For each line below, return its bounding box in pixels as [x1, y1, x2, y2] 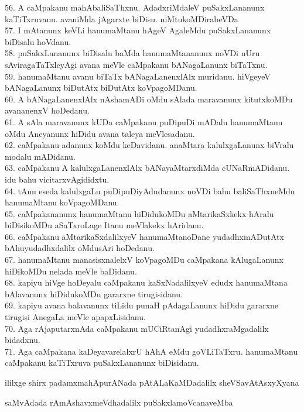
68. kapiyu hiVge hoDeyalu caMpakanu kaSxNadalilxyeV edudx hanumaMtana [5, 276, 288, 289]
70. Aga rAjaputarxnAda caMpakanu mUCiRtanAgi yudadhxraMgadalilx [5, 322, 269, 334]
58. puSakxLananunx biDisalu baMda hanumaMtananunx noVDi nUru [5, 47, 260, 59]
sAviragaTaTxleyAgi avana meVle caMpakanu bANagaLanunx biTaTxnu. [5, 58, 268, 70]
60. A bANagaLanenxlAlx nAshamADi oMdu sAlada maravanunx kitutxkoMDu [5, 92, 293, 105]
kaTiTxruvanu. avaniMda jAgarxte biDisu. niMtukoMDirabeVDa [5, 12, 238, 25]
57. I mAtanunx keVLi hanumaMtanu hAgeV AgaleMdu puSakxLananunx [5, 24, 271, 36]
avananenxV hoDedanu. [5, 104, 90, 116]
